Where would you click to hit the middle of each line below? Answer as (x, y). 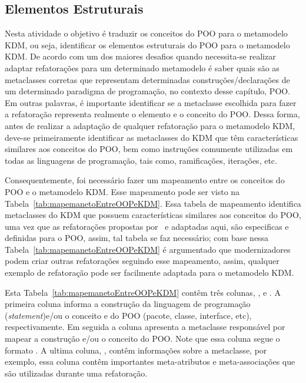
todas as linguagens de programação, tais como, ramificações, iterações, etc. (141, 160)
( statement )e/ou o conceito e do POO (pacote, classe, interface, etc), (128, 315)
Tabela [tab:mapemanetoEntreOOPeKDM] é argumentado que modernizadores (148, 249)
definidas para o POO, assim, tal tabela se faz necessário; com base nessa (137, 238)
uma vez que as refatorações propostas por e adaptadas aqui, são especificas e (147, 226)
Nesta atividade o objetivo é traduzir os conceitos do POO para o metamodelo (146, 33)
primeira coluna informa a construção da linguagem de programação (128, 304)
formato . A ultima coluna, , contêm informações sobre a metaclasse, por (136, 350)
